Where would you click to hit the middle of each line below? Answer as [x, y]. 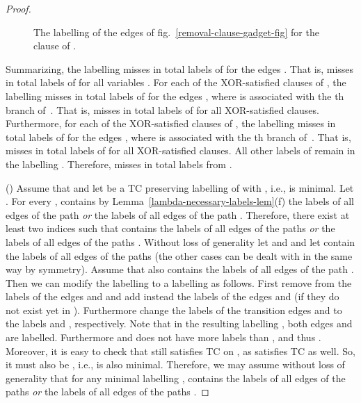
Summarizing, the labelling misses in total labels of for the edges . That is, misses [180, 68]
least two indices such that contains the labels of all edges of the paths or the [170, 228]
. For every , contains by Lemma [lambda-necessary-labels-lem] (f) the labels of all [180, 201]
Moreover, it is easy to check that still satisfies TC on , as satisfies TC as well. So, [180, 351]
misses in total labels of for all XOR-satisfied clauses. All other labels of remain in [180, 150]
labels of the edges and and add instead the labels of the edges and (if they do [173, 296]
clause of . [55, 46]
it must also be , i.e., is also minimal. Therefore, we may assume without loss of [175, 364]
